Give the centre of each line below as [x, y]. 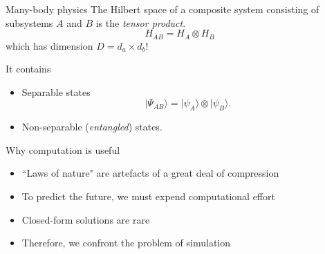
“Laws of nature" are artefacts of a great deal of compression [150, 173]
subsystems [29, 22]
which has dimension [49, 45]
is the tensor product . [141, 22]
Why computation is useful [63, 149]
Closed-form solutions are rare [86, 219]
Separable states [56, 91]
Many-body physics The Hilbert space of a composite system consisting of [162, 9]
